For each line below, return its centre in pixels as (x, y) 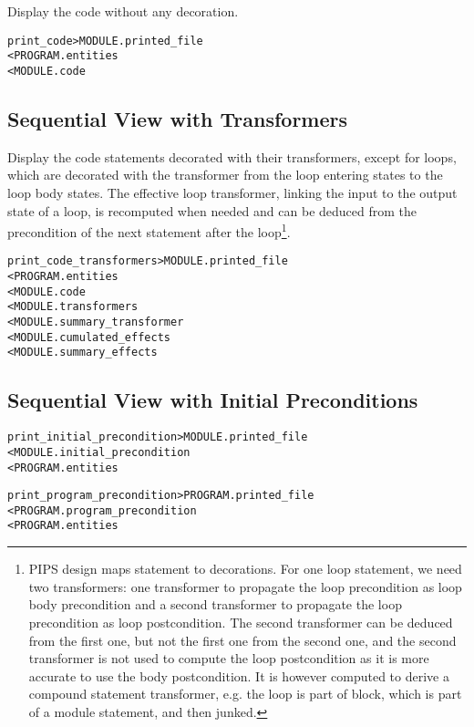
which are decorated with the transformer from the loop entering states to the (225, 175)
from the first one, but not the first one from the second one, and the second (242, 640)
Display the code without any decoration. (123, 11)
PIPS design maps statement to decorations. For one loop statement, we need (245, 569)
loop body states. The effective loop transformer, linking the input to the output (232, 192)
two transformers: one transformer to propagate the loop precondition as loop (245, 586)
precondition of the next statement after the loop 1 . (149, 230)
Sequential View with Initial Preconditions (213, 400)
